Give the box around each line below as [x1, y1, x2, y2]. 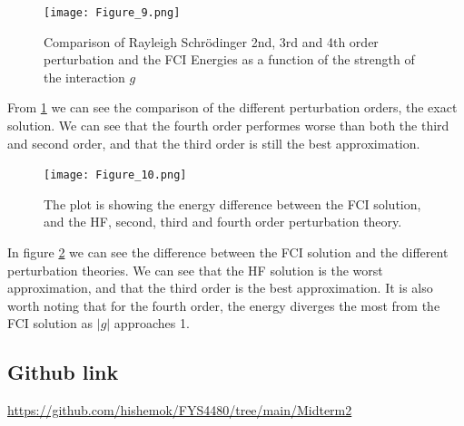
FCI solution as [7, 314, 94, 333]
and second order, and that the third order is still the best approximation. [7, 133, 420, 152]
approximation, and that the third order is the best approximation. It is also [7, 278, 433, 297]
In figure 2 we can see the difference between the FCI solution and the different [7, 243, 449, 262]
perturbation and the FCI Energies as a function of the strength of [44, 50, 415, 69]
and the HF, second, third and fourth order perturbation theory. [44, 212, 402, 231]
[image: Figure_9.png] [44, 6, 181, 19]
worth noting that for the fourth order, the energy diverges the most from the [7, 295, 440, 315]
